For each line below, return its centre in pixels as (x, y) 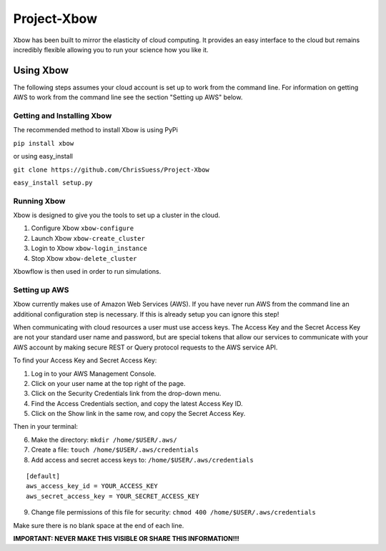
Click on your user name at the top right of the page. (108, 383)
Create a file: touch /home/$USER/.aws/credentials (115, 450)
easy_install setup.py (53, 183)
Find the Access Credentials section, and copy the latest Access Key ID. (137, 403)
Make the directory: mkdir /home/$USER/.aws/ (104, 440)
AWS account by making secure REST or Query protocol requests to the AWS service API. (145, 347)
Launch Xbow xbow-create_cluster (88, 238)
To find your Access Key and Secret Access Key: (85, 360)
